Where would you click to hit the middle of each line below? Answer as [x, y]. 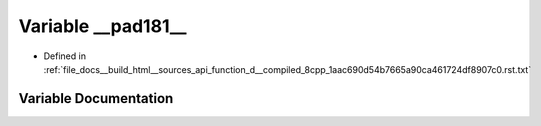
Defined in [65, 56]
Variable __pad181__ [102, 26]
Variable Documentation [96, 98]
